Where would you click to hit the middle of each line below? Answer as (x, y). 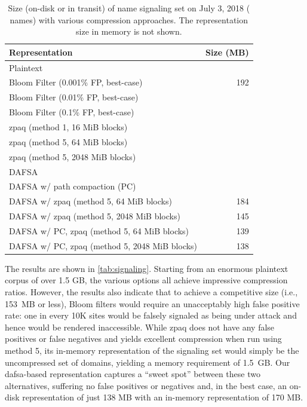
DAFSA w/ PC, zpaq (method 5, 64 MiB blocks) (99, 230)
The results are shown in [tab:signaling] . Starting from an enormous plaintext (147, 268)
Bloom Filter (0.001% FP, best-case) (76, 82)
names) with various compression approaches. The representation (129, 19)
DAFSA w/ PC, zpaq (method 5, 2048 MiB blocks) (103, 245)
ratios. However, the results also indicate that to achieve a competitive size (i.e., (151, 292)
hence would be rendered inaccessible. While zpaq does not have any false (140, 327)
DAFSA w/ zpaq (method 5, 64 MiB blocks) (90, 201)
